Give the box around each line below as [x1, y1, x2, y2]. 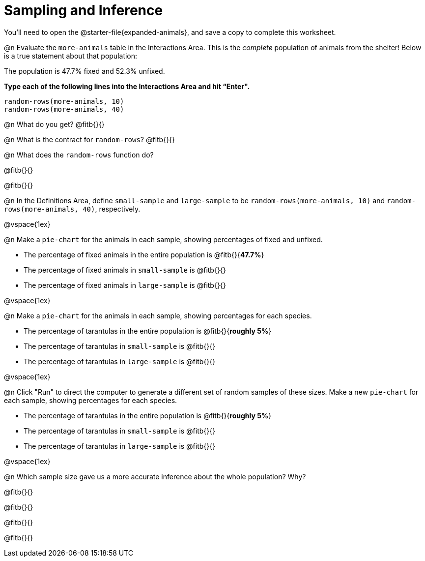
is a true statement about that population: [4, 51, 138, 60]
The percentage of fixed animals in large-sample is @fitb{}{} [24, 280, 226, 289]
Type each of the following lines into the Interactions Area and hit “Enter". [4, 82, 250, 91]
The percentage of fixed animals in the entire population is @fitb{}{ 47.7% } [24, 250, 264, 259]
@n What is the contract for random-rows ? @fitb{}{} [4, 135, 175, 144]
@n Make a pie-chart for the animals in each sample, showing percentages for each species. [4, 311, 312, 320]
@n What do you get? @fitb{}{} [4, 120, 105, 128]
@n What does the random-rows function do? [4, 150, 154, 159]
